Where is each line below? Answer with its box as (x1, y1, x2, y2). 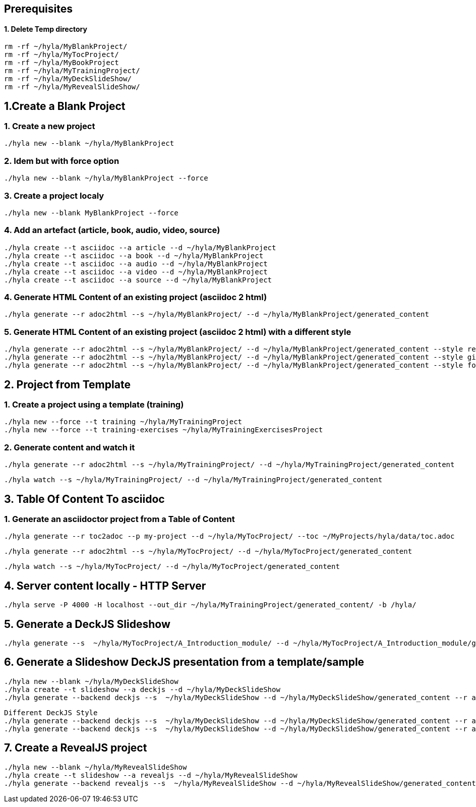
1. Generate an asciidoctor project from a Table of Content (4, 514, 235, 524)
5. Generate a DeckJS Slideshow (4, 617, 170, 630)
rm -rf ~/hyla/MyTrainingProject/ (4, 67, 140, 75)
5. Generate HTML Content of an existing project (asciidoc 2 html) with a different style (4, 326, 351, 337)
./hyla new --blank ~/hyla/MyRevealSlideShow (4, 763, 187, 771)
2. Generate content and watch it (4, 442, 135, 452)
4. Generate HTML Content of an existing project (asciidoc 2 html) (4, 292, 267, 303)
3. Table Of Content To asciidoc (4, 492, 165, 505)
